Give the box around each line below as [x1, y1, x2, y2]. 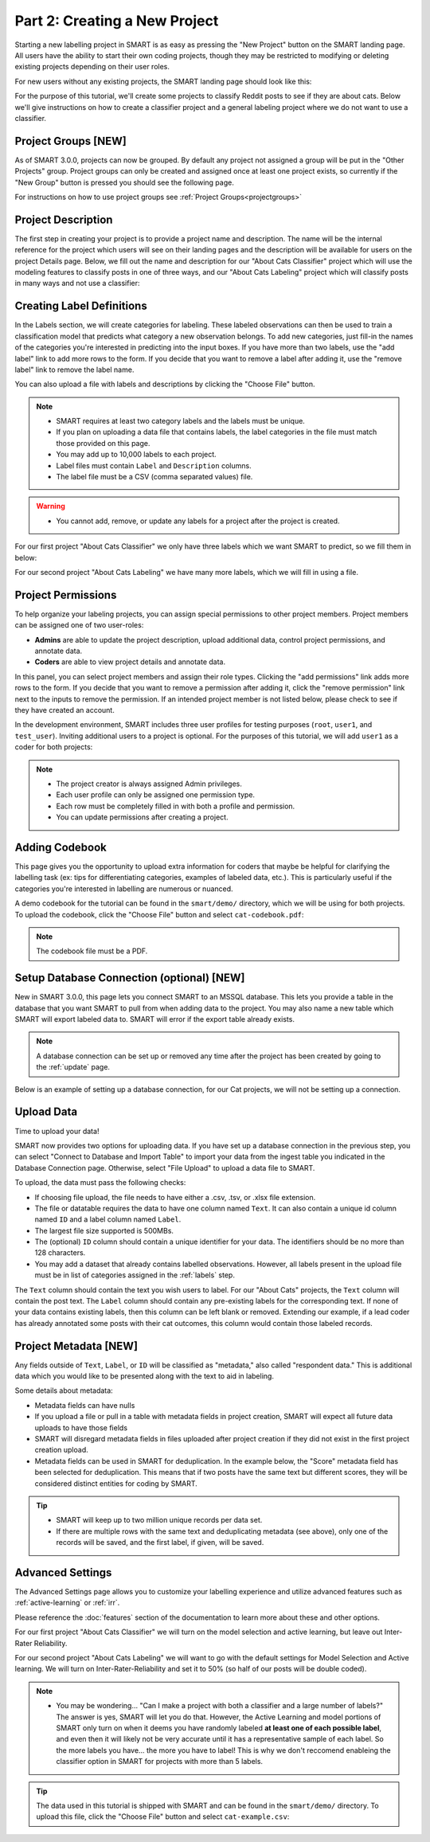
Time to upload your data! [14, 1126, 100, 1136]
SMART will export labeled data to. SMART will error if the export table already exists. [14, 1015, 295, 1024]
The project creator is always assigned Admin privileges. [56, 779, 243, 788]
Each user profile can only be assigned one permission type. [56, 790, 255, 800]
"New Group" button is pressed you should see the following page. [14, 178, 234, 187]
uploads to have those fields [34, 1422, 127, 1433]
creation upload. [34, 1445, 89, 1455]
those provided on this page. [56, 438, 150, 448]
